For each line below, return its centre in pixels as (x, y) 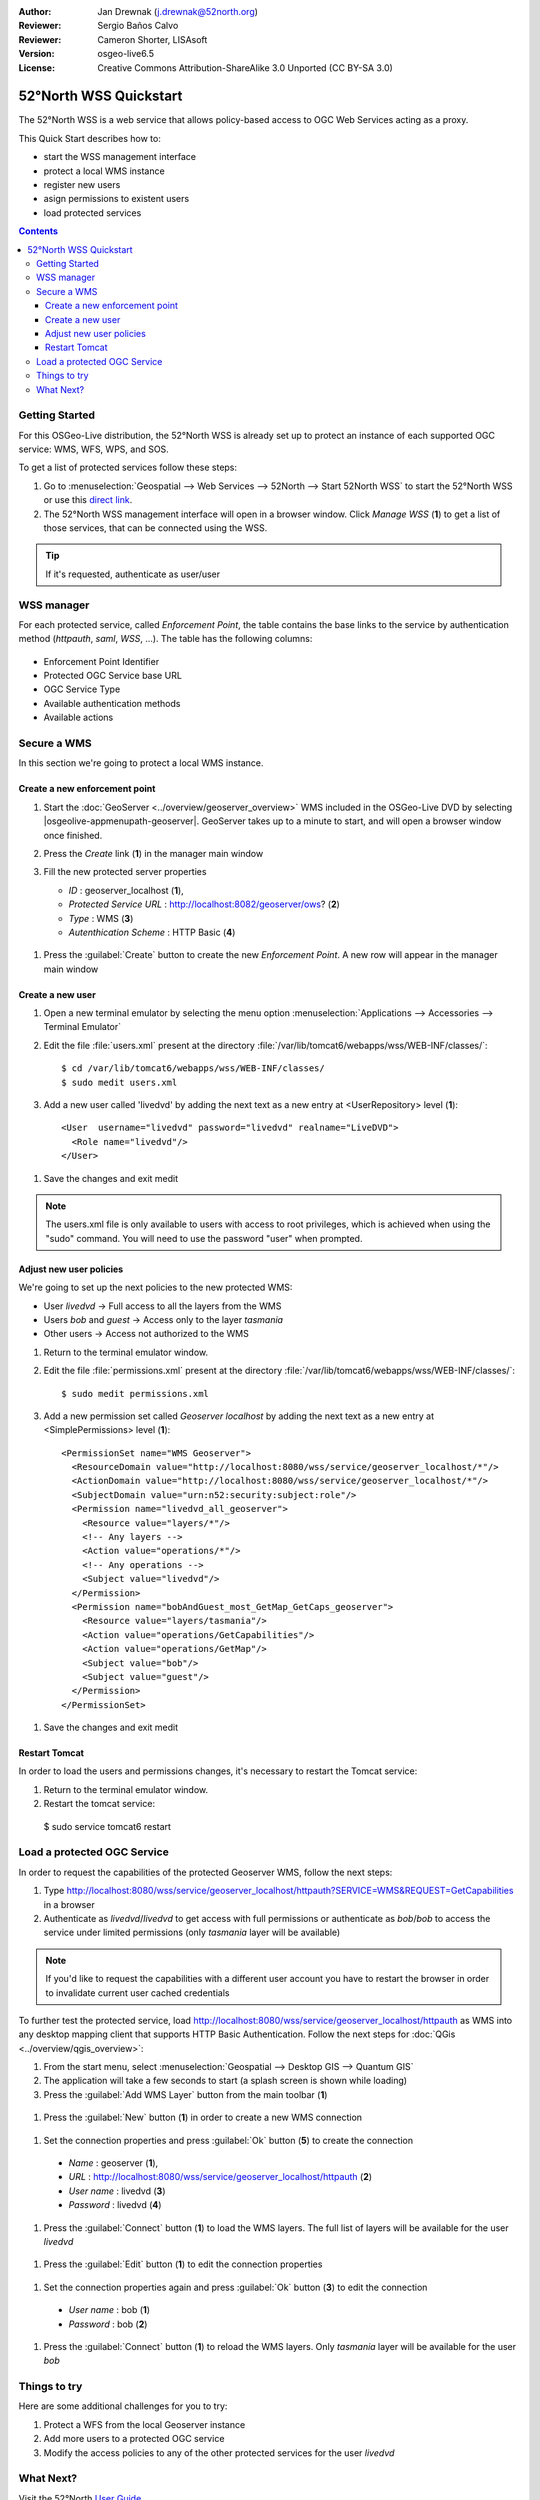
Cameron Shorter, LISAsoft (152, 39)
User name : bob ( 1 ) (109, 2310)
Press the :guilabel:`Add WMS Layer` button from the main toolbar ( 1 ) (185, 2094)
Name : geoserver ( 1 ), (113, 2163)
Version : (36, 54)
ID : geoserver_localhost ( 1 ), (126, 890)
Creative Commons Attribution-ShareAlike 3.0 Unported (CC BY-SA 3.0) (245, 67)
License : (36, 67)
